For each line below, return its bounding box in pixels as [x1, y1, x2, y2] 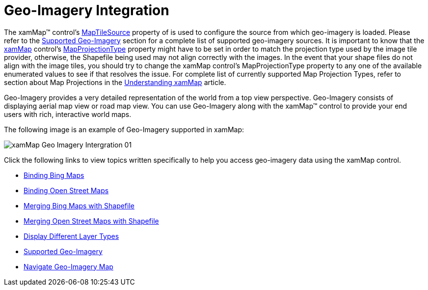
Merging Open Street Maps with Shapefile [24, 216, 159, 225]
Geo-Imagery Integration [4, 2, 169, 19]
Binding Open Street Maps [24, 186, 109, 195]
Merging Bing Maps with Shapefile [24, 201, 134, 210]
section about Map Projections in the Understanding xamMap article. [4, 78, 226, 87]
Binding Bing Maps [24, 171, 84, 179]
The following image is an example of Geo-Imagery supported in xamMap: [4, 125, 244, 134]
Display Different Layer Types [24, 232, 119, 240]
